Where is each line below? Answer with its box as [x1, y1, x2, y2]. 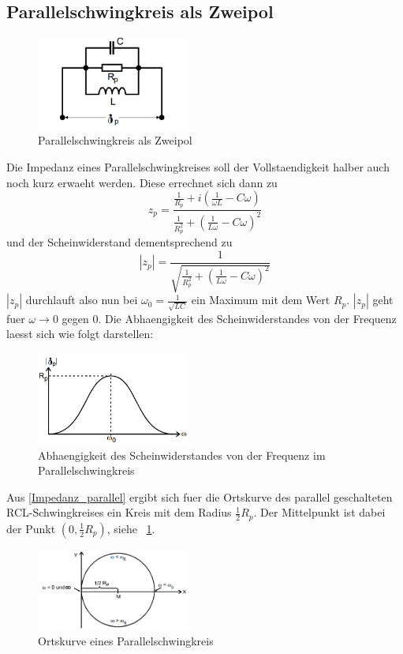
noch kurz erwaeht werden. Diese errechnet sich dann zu [6, 174, 278, 190]
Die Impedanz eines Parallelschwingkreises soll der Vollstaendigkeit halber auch [6, 158, 390, 175]
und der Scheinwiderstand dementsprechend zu [6, 234, 233, 250]
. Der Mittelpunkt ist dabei [253, 504, 386, 521]
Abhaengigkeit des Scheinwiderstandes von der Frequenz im [38, 446, 326, 463]
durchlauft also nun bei [25, 291, 138, 308]
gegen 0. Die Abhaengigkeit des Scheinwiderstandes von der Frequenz [62, 310, 397, 326]
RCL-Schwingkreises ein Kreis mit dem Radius [6, 504, 232, 521]
